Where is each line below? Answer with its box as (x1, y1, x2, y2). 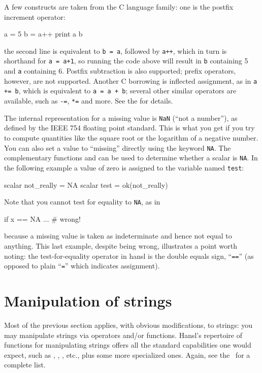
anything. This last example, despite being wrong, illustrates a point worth (4, 240, 238, 251)
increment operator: (4, 11, 65, 22)
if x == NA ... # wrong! (4, 213, 81, 224)
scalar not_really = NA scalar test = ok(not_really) (4, 179, 168, 190)
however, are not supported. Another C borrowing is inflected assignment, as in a (4, 75, 257, 86)
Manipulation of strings (4, 290, 172, 311)
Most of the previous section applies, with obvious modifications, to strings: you (4, 320, 253, 330)
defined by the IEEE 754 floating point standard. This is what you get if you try (4, 122, 255, 133)
